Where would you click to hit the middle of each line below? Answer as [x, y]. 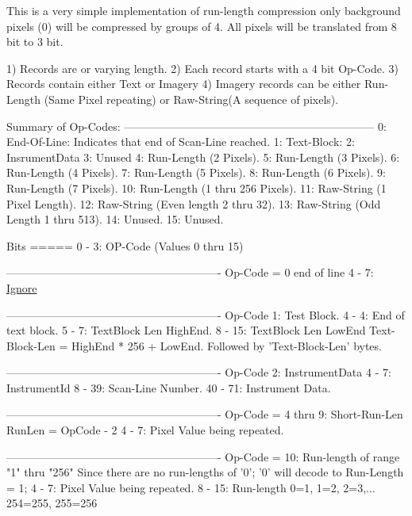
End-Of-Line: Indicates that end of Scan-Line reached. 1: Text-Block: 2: [181, 141]
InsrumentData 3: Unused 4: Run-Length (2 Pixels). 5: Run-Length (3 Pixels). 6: [203, 157]
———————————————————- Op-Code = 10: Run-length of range [203, 456]
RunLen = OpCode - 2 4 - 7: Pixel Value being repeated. [145, 430]
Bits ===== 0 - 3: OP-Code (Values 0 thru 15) [125, 245]
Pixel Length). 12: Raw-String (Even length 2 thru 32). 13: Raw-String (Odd [194, 203]
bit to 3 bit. [35, 42]
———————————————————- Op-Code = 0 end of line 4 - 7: [190, 272]
